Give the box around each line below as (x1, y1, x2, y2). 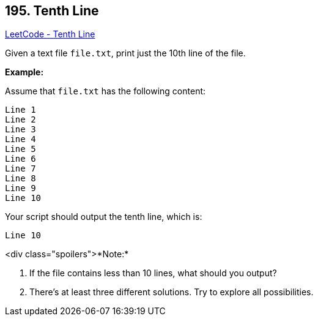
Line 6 (5, 154, 36, 164)
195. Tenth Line (5, 3, 99, 18)
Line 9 (5, 183, 36, 194)
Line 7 (5, 164, 36, 174)
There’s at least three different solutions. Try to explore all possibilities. (29, 287, 314, 298)
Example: (5, 67, 44, 78)
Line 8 (5, 173, 36, 184)
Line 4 (5, 134, 36, 145)
